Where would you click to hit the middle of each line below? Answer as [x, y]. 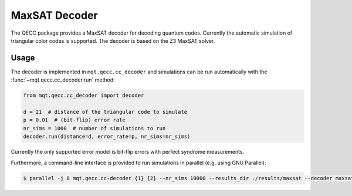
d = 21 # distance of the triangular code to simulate [105, 112]
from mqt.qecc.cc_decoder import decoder [84, 96]
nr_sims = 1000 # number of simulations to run [94, 128]
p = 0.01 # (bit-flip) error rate [74, 120]
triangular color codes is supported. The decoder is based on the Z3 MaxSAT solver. [113, 40]
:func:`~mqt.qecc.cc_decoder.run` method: [63, 80]
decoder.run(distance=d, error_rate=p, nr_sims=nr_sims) [107, 137]
